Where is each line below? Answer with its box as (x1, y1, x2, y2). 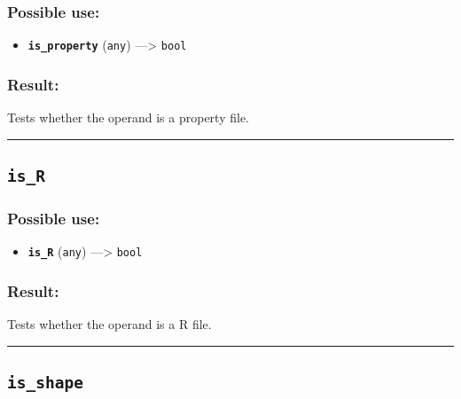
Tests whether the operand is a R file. (7, 315, 212, 333)
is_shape (7, 373, 83, 393)
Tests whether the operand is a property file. (7, 108, 249, 127)
